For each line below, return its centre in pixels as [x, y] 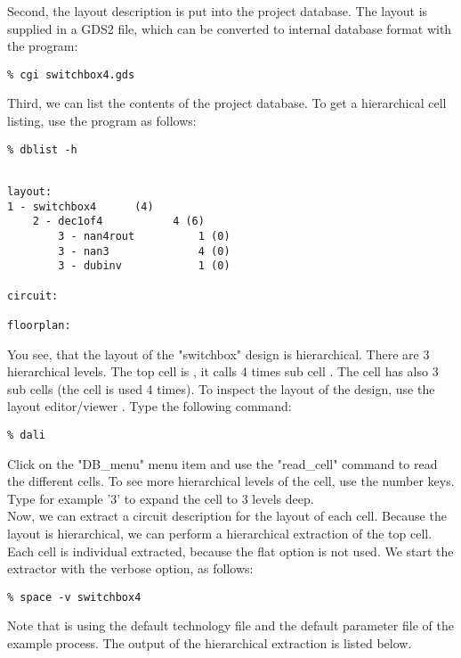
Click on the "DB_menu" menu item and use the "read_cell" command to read [222, 463]
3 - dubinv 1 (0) [144, 266]
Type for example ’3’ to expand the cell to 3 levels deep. [161, 498]
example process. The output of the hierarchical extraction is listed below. [210, 642]
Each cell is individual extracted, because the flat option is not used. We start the [230, 551]
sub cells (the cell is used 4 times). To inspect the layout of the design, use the [221, 388]
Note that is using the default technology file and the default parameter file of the [230, 625]
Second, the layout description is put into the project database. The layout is [218, 11]
